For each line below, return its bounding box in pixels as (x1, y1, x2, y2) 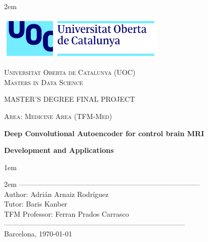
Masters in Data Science (4, 76, 84, 87)
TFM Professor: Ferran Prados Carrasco (4, 209, 129, 219)
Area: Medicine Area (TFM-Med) (4, 110, 112, 121)
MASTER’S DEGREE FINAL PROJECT (4, 94, 135, 104)
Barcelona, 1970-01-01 (4, 228, 72, 239)
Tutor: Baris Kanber (4, 198, 67, 209)
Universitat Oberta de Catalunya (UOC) (4, 67, 136, 77)
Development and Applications (4, 145, 114, 155)
